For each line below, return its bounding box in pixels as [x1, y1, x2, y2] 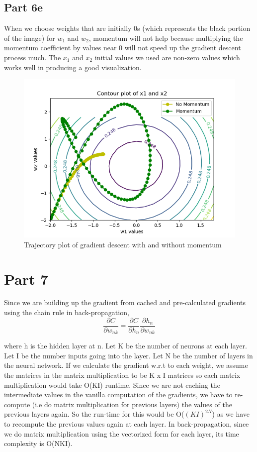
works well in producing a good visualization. [4, 62, 142, 72]
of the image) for [4, 32, 55, 43]
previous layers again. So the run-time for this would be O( [4, 409, 184, 419]
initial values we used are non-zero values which [94, 52, 240, 62]
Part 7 [4, 268, 49, 289]
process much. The [4, 52, 61, 62]
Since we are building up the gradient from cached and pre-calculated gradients [4, 297, 246, 308]
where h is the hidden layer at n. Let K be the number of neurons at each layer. [4, 340, 247, 351]
